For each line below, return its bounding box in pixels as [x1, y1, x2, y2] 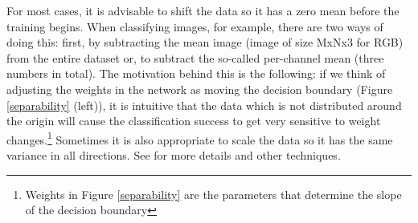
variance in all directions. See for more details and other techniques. [6, 147, 341, 163]
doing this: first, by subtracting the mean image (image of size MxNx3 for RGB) [6, 34, 404, 51]
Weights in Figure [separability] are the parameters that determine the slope [25, 185, 402, 202]
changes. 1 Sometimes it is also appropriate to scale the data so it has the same [6, 128, 393, 148]
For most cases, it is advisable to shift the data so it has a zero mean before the [6, 2, 400, 18]
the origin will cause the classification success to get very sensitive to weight [6, 112, 381, 129]
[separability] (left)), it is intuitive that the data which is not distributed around [6, 96, 402, 113]
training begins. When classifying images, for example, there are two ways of [6, 18, 383, 34]
